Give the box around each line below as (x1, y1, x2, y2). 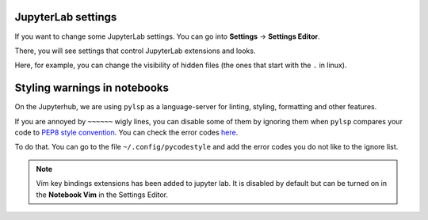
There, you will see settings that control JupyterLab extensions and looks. (14, 46, 256, 55)
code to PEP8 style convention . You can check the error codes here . (14, 127, 239, 137)
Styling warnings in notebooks (14, 82, 170, 95)
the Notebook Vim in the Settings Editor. (36, 190, 169, 199)
